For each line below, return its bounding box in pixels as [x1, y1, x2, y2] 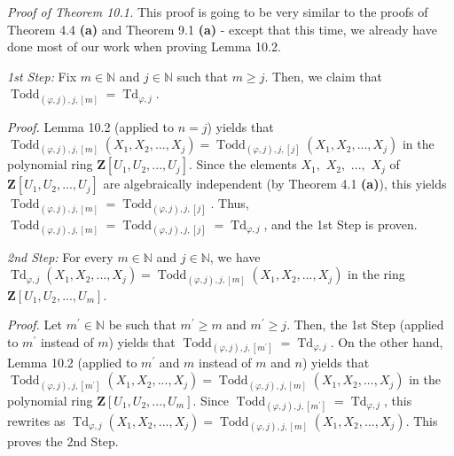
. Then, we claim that [264, 66, 382, 85]
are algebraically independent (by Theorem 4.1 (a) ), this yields [103, 174, 447, 193]
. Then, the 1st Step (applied [286, 315, 444, 334]
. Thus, [210, 194, 249, 213]
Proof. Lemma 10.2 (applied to [7, 117, 174, 135]
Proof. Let [7, 315, 62, 334]
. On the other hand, [330, 332, 443, 351]
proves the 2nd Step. [7, 432, 119, 451]
